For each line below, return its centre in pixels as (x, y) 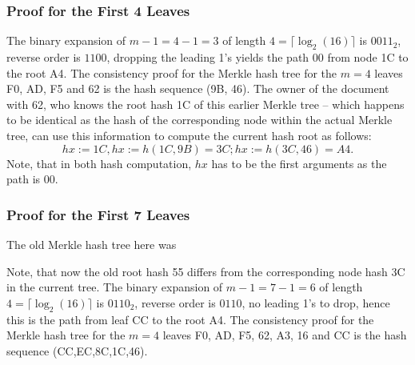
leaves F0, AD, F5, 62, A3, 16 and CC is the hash (285, 335)
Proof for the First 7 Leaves (98, 214)
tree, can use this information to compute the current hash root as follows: (189, 135)
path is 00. (32, 179)
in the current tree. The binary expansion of (115, 287)
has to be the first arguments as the (299, 163)
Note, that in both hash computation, (99, 163)
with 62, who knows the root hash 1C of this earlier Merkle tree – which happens (206, 104)
